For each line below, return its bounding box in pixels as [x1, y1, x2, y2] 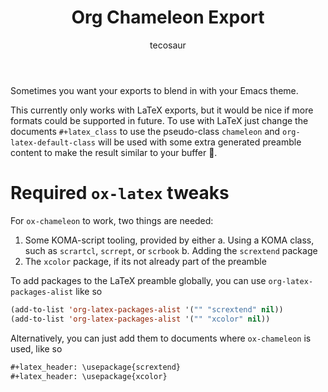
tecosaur [149, 39, 187, 51]
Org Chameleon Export [71, 6, 265, 29]
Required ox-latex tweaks [10, 182, 230, 205]
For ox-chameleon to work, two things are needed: [10, 214, 214, 226]
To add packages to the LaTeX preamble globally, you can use [10, 274, 267, 286]
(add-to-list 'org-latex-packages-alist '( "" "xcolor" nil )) [10, 314, 271, 324]
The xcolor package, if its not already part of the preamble [24, 255, 267, 267]
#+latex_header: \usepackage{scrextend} [10, 362, 182, 372]
